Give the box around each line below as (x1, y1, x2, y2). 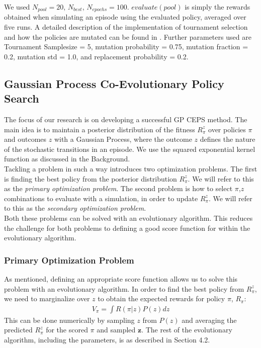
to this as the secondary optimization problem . (4, 203, 146, 213)
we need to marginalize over (4, 293, 90, 304)
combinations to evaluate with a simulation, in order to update (4, 193, 198, 203)
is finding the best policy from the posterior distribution (4, 173, 177, 184)
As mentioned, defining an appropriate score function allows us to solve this (4, 273, 238, 284)
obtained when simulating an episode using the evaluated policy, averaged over (4, 12, 246, 22)
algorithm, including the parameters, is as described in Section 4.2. (4, 334, 210, 344)
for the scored (46, 324, 88, 335)
